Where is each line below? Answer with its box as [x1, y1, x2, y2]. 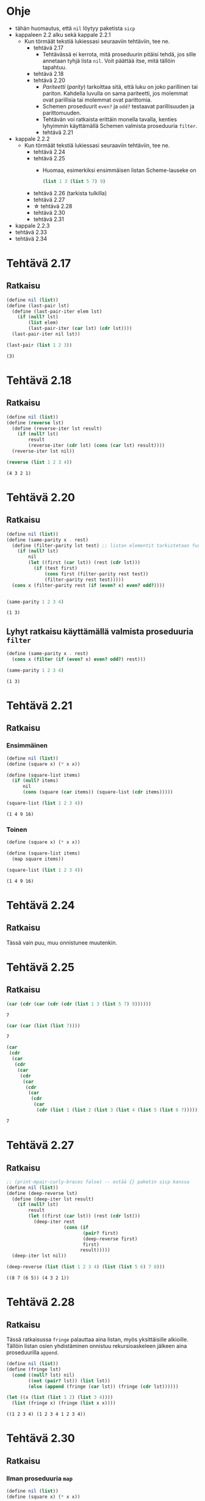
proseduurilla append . [6, 1349, 59, 1357]
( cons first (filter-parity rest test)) [45, 571, 149, 577]
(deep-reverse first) [82, 1235, 138, 1242]
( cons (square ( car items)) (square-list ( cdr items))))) [22, 789, 173, 795]
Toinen [6, 825, 27, 834]
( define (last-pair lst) [6, 302, 70, 309]
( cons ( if [63, 1224, 88, 1230]
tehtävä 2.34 [15, 234, 48, 242]
